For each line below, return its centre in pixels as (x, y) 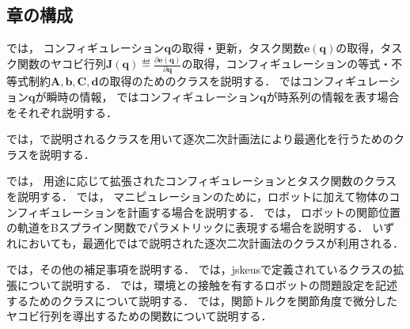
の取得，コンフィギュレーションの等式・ (287, 64)
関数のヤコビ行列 (61, 64)
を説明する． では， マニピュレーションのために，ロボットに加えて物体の (198, 197)
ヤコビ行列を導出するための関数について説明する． (139, 316)
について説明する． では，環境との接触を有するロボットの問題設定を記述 (207, 285)
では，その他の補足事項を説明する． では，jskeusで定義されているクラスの (200, 269)
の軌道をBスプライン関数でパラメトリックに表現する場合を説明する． (188, 227)
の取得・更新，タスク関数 (237, 48)
